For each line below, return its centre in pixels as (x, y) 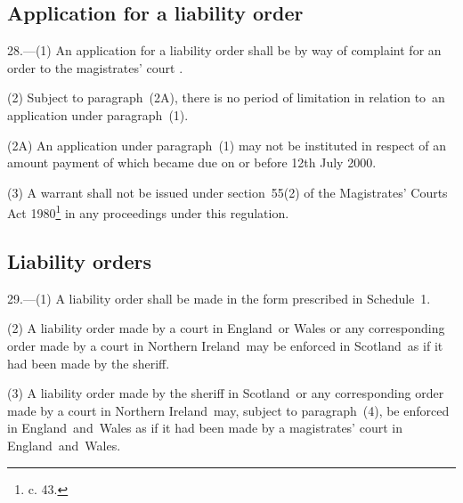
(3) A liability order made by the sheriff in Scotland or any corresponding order (226, 393)
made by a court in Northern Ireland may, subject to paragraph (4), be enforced (228, 410)
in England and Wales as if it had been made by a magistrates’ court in (205, 428)
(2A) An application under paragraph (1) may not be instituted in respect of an (227, 145)
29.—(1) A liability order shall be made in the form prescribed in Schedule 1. (219, 298)
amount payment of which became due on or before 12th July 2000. (192, 162)
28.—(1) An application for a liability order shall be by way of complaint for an (224, 50)
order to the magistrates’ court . (95, 67)
